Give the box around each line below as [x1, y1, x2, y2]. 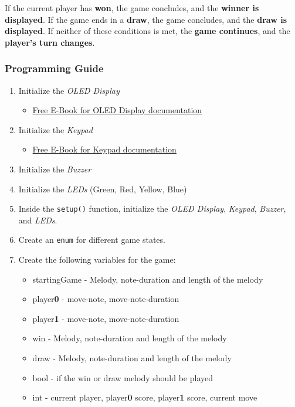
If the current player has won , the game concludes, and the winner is [5, 2, 259, 13]
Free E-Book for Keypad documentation [32, 143, 177, 155]
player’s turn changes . [5, 36, 95, 48]
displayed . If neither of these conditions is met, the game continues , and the [5, 25, 290, 37]
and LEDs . [18, 213, 57, 226]
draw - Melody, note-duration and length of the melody [32, 352, 232, 364]
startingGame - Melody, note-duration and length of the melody [32, 273, 263, 285]
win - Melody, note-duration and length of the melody [32, 332, 227, 344]
